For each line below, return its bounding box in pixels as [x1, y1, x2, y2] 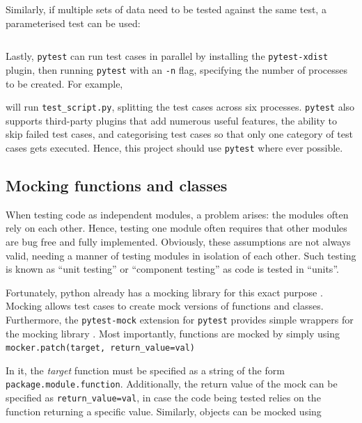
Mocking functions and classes [6, 174, 228, 195]
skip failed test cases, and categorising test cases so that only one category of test [6, 127, 353, 141]
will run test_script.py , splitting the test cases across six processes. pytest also [6, 99, 355, 114]
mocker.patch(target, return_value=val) [6, 343, 196, 353]
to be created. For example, [6, 76, 123, 90]
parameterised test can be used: [6, 15, 141, 30]
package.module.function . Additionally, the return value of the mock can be [6, 376, 338, 391]
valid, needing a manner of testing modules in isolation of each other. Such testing [6, 248, 356, 262]
